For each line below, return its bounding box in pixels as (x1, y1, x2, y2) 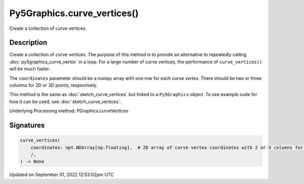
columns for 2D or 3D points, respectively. (9, 82, 98, 88)
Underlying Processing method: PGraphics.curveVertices (9, 108, 129, 114)
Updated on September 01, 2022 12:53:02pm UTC (9, 172, 114, 178)
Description (9, 38, 48, 47)
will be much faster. (9, 66, 51, 72)
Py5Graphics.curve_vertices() (9, 8, 139, 19)
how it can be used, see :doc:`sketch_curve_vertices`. (9, 99, 122, 105)
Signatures (9, 121, 45, 129)
